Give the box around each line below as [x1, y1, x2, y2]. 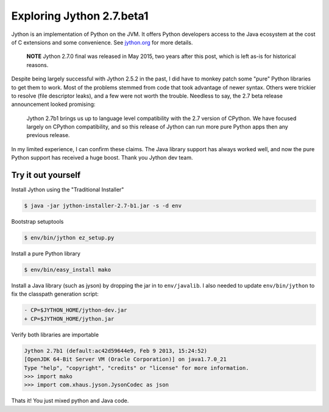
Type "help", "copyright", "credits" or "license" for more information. [24, 364, 249, 371]
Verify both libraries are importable [11, 331, 99, 338]
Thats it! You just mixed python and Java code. [11, 397, 129, 405]
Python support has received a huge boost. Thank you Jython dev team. [11, 154, 193, 162]
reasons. [26, 61, 49, 68]
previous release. [26, 132, 70, 139]
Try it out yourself [11, 170, 81, 180]
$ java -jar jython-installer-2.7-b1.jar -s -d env [24, 202, 182, 210]
